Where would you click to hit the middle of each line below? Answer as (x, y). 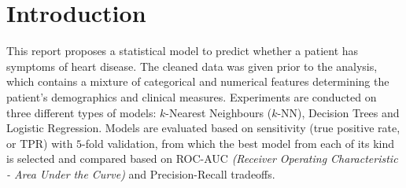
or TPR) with (40, 143)
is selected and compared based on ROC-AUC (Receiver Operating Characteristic (202, 159)
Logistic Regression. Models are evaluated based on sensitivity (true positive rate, (203, 128)
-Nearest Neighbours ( (219, 112)
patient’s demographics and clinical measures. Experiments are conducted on (192, 96)
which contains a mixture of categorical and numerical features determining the (198, 81)
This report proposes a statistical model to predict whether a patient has (183, 51)
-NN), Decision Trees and (338, 112)
